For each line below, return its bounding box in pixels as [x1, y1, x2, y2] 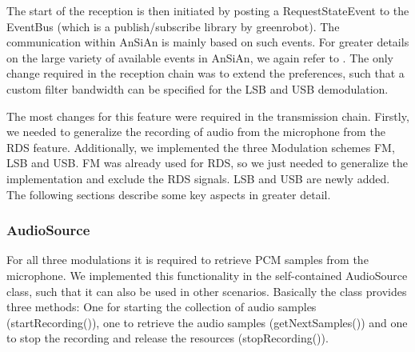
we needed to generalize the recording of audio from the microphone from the [6, 123, 385, 140]
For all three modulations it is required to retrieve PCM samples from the [6, 251, 369, 268]
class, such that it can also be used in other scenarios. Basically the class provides [6, 282, 407, 299]
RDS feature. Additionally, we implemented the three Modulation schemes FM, [6, 138, 395, 155]
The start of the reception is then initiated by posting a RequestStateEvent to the [6, 2, 409, 18]
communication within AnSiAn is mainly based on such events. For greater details [6, 34, 409, 50]
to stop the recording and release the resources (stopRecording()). [6, 330, 329, 346]
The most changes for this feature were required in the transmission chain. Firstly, [6, 107, 409, 124]
